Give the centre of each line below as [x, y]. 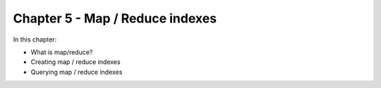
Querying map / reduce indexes [77, 72]
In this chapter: [35, 39]
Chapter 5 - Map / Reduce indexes [115, 18]
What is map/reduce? [62, 52]
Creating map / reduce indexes [75, 62]
